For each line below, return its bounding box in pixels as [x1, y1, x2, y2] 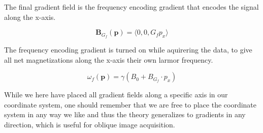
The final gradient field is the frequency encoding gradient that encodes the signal [4, 2, 259, 12]
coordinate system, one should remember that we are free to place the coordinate [4, 99, 257, 110]
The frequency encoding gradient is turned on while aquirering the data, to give [4, 44, 252, 55]
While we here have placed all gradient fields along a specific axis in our [4, 89, 228, 100]
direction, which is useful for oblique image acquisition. [4, 119, 175, 130]
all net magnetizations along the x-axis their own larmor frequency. [4, 54, 213, 65]
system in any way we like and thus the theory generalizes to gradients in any [4, 109, 246, 120]
